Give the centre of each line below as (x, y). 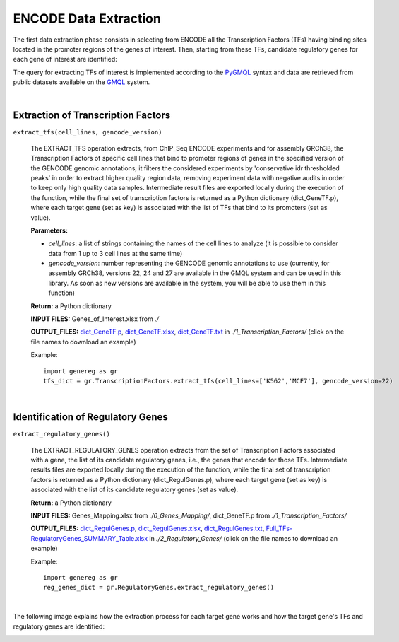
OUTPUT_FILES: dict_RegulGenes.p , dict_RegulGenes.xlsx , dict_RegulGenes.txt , (148, 529)
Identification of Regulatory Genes (91, 417)
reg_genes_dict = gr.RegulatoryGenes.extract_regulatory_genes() (159, 588)
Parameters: (49, 230)
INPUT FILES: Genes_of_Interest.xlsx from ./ (95, 319)
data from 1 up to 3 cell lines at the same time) (115, 253)
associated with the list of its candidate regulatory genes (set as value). (135, 490)
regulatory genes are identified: (59, 626)
